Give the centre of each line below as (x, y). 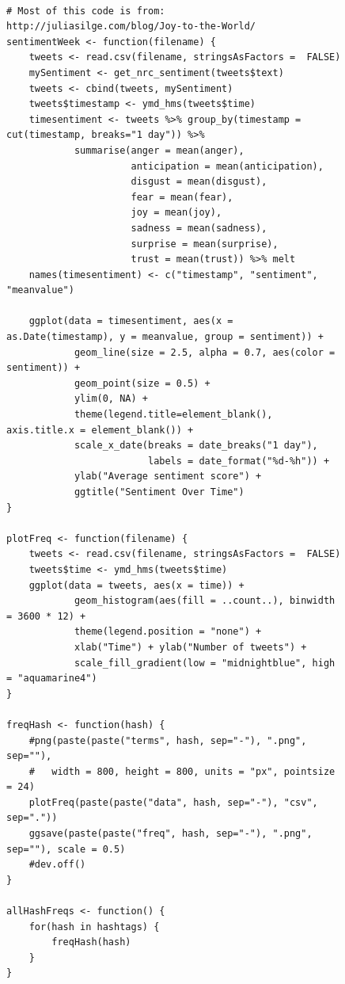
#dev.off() (57, 865)
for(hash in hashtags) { (94, 927)
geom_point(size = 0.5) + (142, 383)
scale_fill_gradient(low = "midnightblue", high (205, 663)
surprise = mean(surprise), (205, 244)
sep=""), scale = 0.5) (66, 849)
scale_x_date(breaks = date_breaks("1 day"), (196, 446)
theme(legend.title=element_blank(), (173, 415)
